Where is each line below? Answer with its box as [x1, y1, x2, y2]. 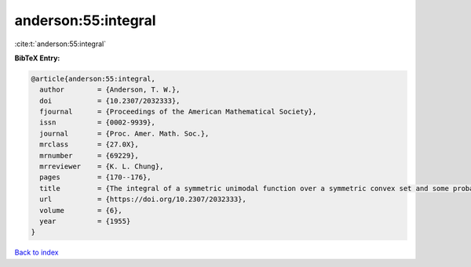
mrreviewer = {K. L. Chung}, [39, 162, 164, 171]
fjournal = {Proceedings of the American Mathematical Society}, [39, 107, 317, 117]
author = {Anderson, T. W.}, [39, 85, 181, 94]
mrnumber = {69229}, [39, 151, 139, 160]
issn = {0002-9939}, [39, 118, 156, 127]
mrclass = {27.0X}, [39, 140, 139, 149]
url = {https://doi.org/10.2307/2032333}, [39, 195, 246, 204]
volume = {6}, [39, 206, 123, 215]
